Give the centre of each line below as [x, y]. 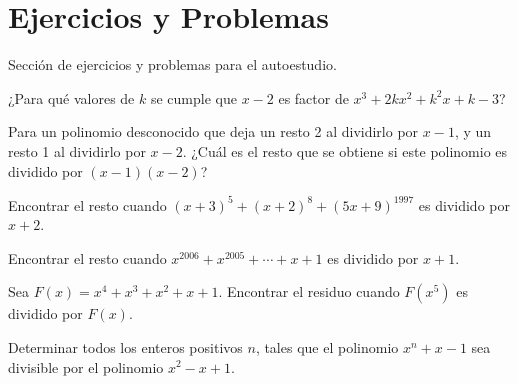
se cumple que [193, 97]
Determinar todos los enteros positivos [125, 346]
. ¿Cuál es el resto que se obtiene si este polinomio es [345, 150]
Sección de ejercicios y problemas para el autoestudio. [172, 64]
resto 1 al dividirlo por [77, 150]
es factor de [313, 97]
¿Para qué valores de [71, 97]
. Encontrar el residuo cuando [309, 291]
